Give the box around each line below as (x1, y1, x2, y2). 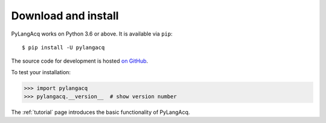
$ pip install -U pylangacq (22, 44, 105, 51)
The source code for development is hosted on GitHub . (11, 57, 149, 65)
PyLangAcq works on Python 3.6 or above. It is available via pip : (11, 30, 173, 37)
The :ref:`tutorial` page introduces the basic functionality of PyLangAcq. (11, 109, 190, 116)
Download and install (11, 9, 119, 22)
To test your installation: (11, 68, 71, 75)
